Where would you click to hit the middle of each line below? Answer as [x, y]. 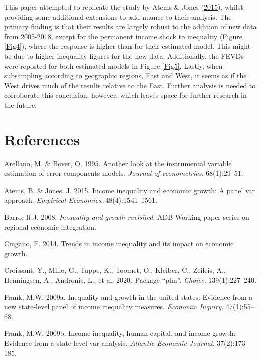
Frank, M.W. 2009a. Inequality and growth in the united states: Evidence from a [128, 297]
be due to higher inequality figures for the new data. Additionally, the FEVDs [124, 55]
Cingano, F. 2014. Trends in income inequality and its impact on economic [119, 243]
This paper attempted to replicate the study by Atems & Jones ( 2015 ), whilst [124, 7]
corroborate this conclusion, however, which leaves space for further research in [125, 95]
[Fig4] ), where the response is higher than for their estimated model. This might [127, 46]
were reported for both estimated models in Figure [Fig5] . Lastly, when [113, 65]
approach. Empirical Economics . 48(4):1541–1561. [81, 200]
